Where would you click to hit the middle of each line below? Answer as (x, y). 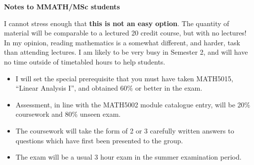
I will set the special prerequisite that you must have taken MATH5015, (124, 78)
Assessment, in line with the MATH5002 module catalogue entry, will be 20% (133, 104)
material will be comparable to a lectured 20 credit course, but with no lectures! (125, 33)
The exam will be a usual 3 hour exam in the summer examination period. (128, 157)
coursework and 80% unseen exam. (68, 114)
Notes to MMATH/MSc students (62, 6)
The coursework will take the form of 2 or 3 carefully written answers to (125, 130)
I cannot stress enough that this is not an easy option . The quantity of (117, 23)
